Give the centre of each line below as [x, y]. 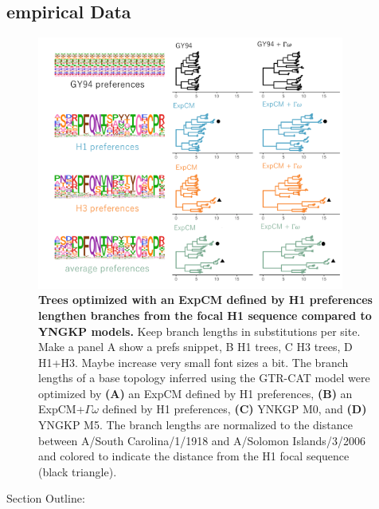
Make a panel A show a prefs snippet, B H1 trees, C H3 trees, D [195, 347]
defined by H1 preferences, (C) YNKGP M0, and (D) [234, 409]
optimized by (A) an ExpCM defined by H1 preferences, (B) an [195, 393]
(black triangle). [78, 471]
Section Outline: [46, 498]
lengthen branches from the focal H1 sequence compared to [205, 315]
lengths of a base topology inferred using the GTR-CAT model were [204, 378]
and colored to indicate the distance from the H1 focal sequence [194, 456]
